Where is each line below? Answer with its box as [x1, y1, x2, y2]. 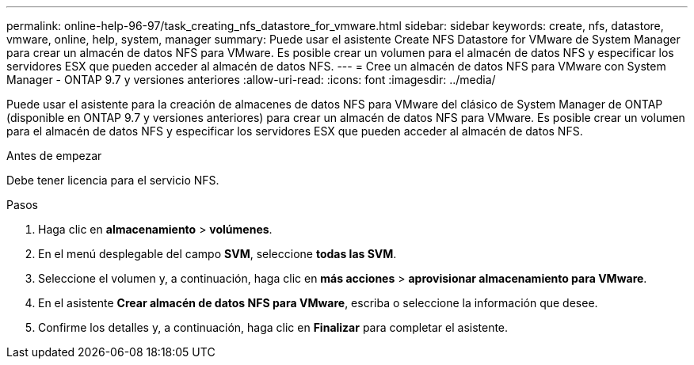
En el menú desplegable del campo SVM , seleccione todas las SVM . [38, 247, 397, 260]
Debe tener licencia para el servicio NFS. [6, 173, 219, 187]
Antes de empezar [6, 149, 102, 162]
